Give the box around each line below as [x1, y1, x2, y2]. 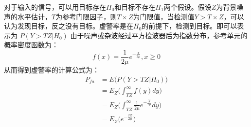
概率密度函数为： [4, 40, 58, 50]
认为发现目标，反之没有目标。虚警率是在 [4, 21, 133, 31]
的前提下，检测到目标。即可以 [142, 21, 237, 31]
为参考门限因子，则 [55, 11, 117, 21]
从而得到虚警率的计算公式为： [4, 65, 99, 75]
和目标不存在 [114, 2, 156, 12]
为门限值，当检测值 [133, 11, 195, 21]
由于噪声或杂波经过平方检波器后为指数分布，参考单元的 [70, 30, 248, 40]
